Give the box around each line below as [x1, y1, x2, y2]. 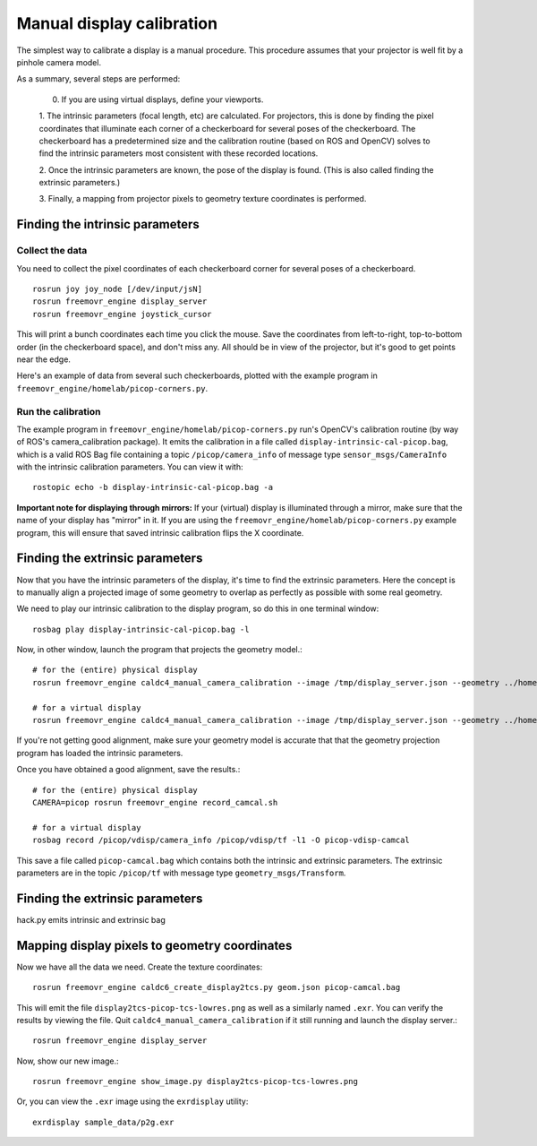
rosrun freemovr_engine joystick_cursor [32, 309, 212, 319]
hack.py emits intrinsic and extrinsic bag [16, 914, 166, 925]
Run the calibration [16, 405, 101, 418]
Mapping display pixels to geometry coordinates [16, 937, 293, 953]
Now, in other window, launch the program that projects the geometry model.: [16, 644, 303, 655]
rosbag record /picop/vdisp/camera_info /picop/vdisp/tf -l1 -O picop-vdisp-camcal [32, 835, 411, 846]
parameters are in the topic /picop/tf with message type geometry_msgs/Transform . [16, 867, 346, 878]
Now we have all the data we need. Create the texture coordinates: [16, 961, 263, 972]
